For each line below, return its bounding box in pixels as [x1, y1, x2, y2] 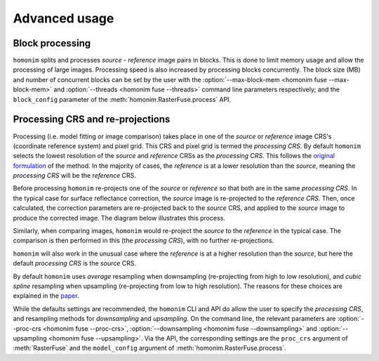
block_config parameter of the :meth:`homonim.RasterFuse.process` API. [13, 95, 232, 103]
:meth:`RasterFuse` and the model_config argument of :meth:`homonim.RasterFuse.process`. [13, 344, 287, 353]
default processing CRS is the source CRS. [13, 259, 137, 268]
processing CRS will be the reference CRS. [13, 171, 137, 180]
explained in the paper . [13, 291, 79, 300]
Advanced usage [13, 11, 114, 26]
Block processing [13, 37, 91, 49]
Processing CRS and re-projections [13, 113, 171, 126]
